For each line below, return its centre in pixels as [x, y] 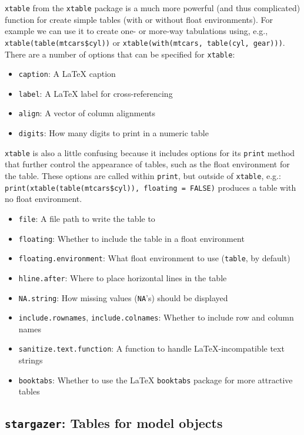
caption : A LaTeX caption [67, 74]
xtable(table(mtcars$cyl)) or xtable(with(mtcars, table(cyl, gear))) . [145, 42]
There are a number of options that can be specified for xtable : [120, 54]
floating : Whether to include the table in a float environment [131, 238]
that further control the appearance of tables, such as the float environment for [147, 164]
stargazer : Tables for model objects [114, 423]
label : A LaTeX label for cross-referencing [96, 93]
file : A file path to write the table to [87, 218]
